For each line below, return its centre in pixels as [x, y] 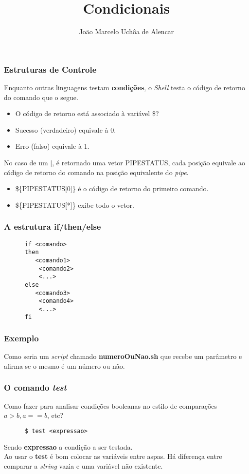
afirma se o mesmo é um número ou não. [64, 365]
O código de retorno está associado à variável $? [87, 113]
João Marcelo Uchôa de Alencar [126, 31]
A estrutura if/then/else [53, 227]
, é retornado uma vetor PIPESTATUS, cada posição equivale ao [149, 162]
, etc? [55, 415]
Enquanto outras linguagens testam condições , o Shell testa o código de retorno [124, 88]
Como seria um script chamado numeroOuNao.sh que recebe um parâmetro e [123, 356]
